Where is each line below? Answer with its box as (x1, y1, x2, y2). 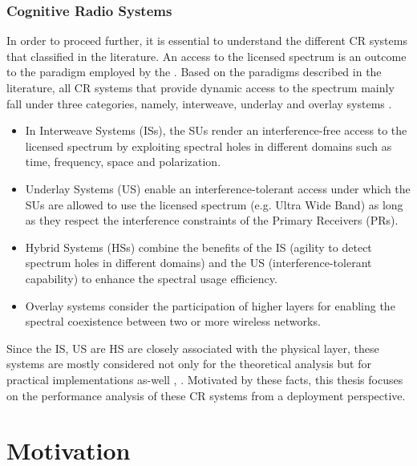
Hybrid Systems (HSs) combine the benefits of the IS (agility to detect (25, 238, 372, 255)
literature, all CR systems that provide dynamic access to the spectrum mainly (6, 79, 395, 95)
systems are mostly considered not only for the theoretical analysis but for (6, 355, 371, 372)
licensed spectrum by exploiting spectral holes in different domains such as (25, 137, 392, 154)
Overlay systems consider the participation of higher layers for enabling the (25, 297, 395, 314)
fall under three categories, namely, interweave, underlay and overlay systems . (6, 95, 392, 111)
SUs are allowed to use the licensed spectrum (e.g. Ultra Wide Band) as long (25, 196, 403, 213)
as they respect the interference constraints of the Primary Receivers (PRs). (25, 212, 399, 229)
